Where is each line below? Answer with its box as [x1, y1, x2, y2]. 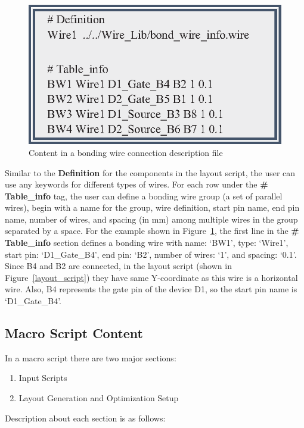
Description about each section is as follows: [5, 411, 166, 424]
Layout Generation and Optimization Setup [18, 392, 179, 404]
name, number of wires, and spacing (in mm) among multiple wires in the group [5, 213, 298, 225]
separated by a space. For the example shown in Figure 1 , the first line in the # [5, 224, 299, 237]
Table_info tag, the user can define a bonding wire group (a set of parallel [5, 189, 283, 202]
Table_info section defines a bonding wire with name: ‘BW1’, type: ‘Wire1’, [5, 236, 289, 249]
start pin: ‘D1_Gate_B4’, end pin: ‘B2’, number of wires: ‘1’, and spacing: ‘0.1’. [5, 248, 297, 260]
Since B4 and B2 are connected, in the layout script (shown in [5, 260, 232, 272]
